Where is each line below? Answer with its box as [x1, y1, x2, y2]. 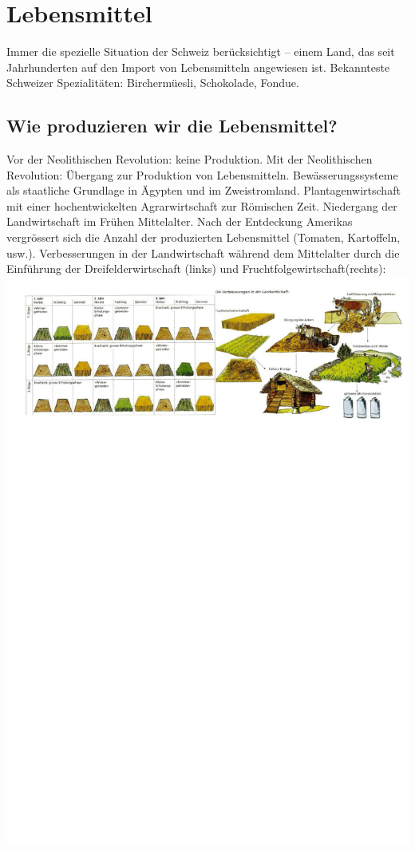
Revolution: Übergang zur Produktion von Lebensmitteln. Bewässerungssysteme [6, 166, 398, 183]
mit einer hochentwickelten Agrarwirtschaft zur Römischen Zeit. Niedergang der [6, 197, 397, 214]
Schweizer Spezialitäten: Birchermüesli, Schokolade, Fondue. [6, 74, 299, 91]
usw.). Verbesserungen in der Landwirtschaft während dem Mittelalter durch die [6, 244, 400, 261]
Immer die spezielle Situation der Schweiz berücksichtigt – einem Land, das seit [6, 43, 395, 60]
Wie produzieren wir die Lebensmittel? [6, 113, 338, 138]
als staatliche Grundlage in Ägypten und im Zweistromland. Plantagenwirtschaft [6, 182, 401, 199]
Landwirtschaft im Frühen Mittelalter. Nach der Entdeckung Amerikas [6, 213, 353, 230]
